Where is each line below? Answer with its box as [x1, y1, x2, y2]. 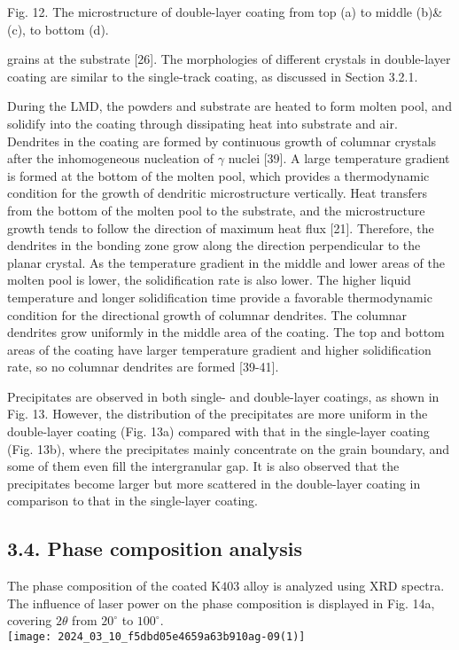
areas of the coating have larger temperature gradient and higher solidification [7, 340, 432, 358]
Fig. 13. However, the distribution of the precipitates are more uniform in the [7, 404, 428, 423]
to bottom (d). [29, 20, 109, 38]
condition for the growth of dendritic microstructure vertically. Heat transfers [7, 184, 427, 202]
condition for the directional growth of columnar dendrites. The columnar [7, 305, 408, 324]
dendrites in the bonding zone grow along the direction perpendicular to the [7, 236, 421, 255]
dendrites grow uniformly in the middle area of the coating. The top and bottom [7, 323, 445, 341]
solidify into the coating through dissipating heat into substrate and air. [7, 114, 398, 132]
